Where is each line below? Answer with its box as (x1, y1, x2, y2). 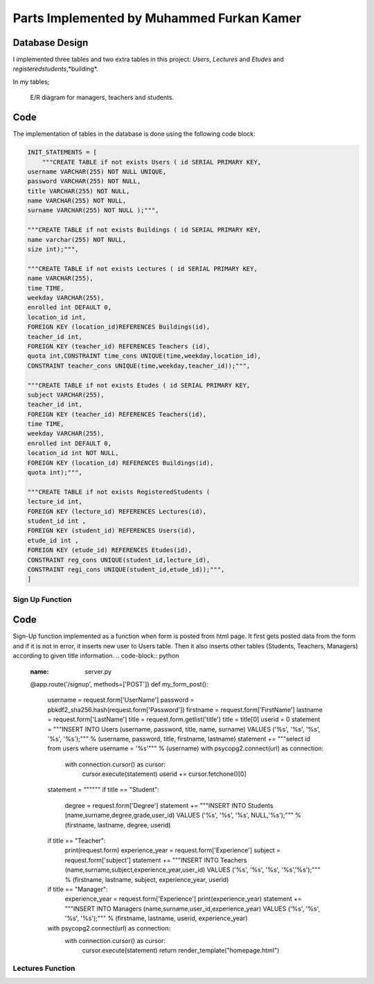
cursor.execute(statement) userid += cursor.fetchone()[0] (82, 770, 247, 778)
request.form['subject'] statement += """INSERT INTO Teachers (64, 856, 247, 864)
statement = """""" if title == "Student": (47, 786, 159, 794)
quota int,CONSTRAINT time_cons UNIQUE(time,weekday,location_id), (27, 352, 262, 360)
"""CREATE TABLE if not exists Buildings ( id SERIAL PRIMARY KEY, (27, 226, 262, 234)
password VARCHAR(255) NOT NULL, (27, 178, 141, 185)
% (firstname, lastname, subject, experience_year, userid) (64, 875, 229, 883)
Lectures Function (12, 964, 75, 974)
